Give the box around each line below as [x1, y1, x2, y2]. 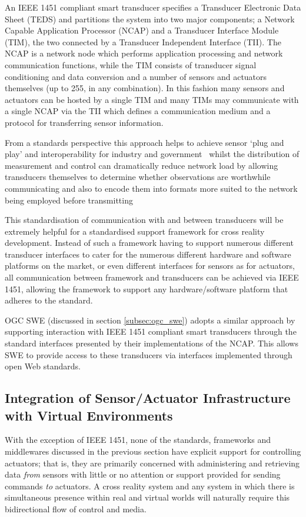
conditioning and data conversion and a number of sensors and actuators [5, 70, 267, 82]
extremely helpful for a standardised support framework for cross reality [5, 225, 265, 237]
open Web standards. [5, 360, 81, 372]
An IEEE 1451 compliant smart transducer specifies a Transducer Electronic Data [5, 1, 301, 13]
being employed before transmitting [5, 194, 133, 206]
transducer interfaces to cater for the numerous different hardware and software [5, 248, 291, 260]
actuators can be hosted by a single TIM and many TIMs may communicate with [5, 93, 299, 105]
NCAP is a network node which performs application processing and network [5, 47, 283, 59]
